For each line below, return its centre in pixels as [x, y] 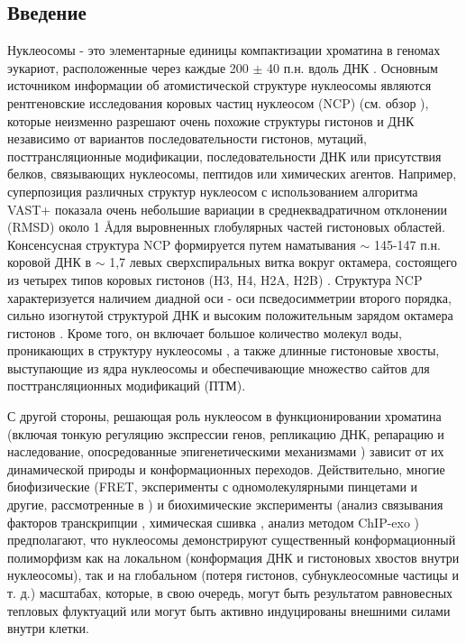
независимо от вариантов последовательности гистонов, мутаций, [187, 138]
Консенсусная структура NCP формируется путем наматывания [182, 244]
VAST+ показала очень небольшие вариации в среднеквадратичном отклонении [228, 209]
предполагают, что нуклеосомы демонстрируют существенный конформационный [232, 540]
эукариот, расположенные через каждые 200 [128, 67]
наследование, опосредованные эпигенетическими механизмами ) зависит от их [226, 451]
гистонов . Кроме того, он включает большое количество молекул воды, [205, 332]
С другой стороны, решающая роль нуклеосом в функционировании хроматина [224, 416]
